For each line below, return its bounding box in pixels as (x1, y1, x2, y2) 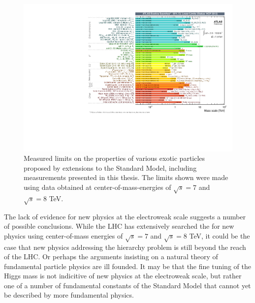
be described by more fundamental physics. (4, 290, 134, 300)
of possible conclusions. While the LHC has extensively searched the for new (4, 221, 234, 231)
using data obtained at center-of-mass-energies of (24, 182, 171, 192)
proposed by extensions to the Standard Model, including (24, 162, 197, 173)
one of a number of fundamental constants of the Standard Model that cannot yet (4, 280, 251, 290)
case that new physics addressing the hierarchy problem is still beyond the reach (4, 242, 246, 252)
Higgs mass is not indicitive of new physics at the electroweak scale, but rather (4, 271, 242, 281)
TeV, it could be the (189, 230, 250, 241)
